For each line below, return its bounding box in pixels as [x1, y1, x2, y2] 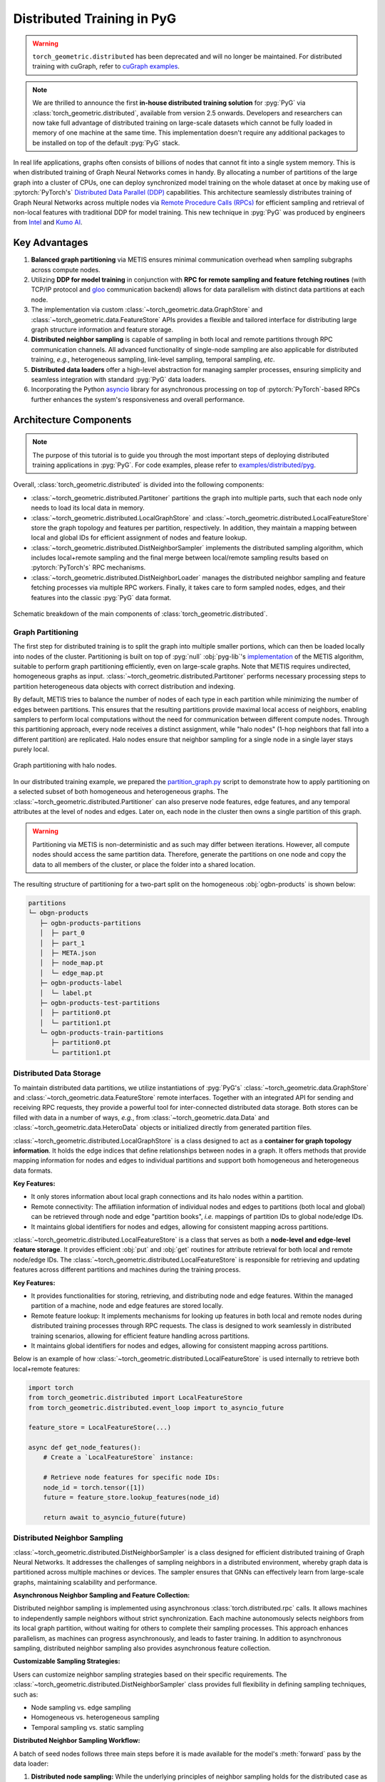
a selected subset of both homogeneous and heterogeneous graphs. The [13, 788, 228, 796]
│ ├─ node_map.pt [39, 959, 104, 967]
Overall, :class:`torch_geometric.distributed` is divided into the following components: [13, 480, 265, 489]
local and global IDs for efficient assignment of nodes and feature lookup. [31, 533, 247, 542]
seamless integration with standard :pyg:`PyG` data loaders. [31, 375, 207, 383]
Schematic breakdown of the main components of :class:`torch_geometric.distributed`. [13, 609, 268, 618]
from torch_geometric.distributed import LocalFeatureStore [28, 1394, 243, 1402]
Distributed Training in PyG [13, 11, 177, 26]
